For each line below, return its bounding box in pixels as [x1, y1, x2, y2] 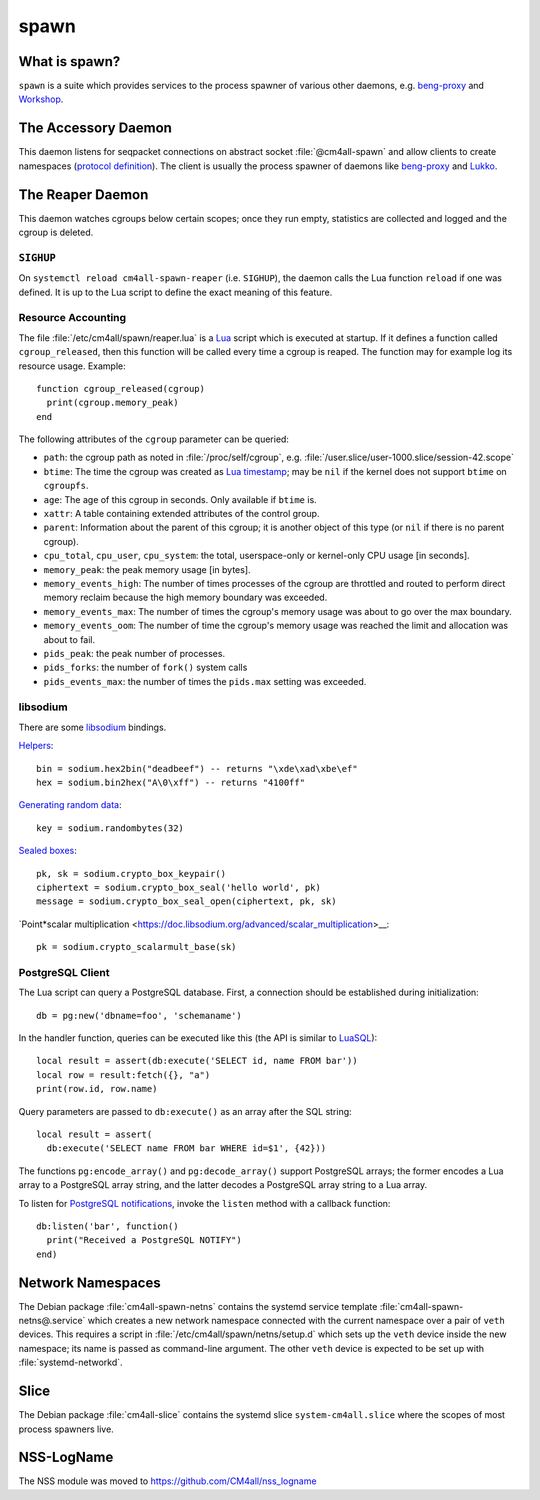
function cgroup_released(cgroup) [36, 383, 205, 394]
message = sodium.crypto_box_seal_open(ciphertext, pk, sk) [36, 896, 337, 907]
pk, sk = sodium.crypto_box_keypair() [36, 868, 227, 879]
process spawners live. [18, 1423, 114, 1435]
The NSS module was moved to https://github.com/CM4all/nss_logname [18, 1475, 317, 1487]
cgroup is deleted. [18, 226, 94, 239]
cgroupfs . [43, 480, 89, 492]
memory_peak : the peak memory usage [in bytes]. [43, 563, 251, 575]
